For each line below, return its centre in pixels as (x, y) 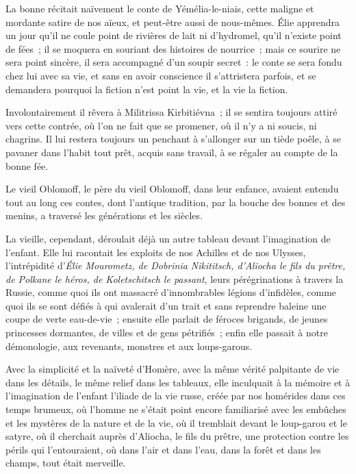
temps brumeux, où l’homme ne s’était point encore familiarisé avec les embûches (176, 409)
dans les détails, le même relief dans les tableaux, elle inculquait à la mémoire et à (178, 382)
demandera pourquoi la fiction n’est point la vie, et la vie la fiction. (147, 89)
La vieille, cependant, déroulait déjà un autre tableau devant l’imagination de (168, 238)
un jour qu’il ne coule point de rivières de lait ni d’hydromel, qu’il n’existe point (174, 35)
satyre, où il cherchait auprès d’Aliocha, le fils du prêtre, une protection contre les (177, 436)
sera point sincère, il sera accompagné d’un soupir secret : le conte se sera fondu (174, 62)
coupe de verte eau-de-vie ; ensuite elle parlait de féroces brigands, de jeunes (167, 319)
